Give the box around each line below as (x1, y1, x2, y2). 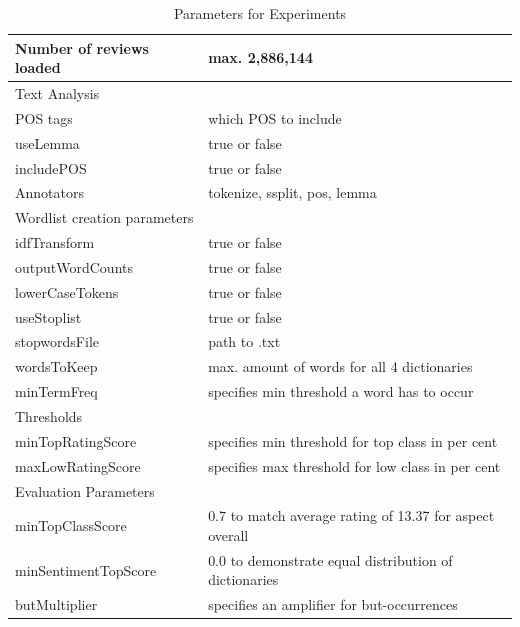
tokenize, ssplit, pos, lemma (208, 182, 377, 203)
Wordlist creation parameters (15, 207, 194, 228)
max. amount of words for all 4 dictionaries (208, 356, 473, 377)
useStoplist (15, 306, 82, 327)
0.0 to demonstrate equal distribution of (208, 549, 453, 570)
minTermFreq (15, 381, 98, 402)
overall (208, 524, 249, 545)
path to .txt (208, 331, 281, 352)
